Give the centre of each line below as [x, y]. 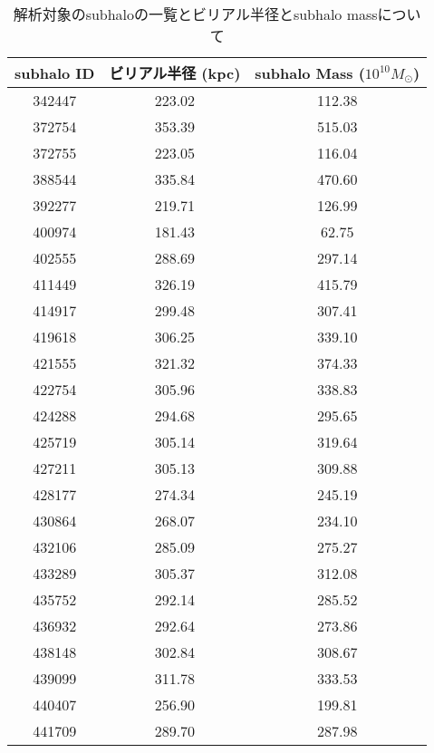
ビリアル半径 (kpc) [175, 73]
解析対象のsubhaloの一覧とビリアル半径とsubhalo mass [195, 14]
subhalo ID [55, 72]
